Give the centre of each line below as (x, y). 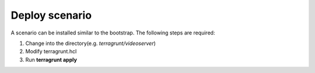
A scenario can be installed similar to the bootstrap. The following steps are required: (113, 33)
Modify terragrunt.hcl (51, 51)
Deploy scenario (51, 15)
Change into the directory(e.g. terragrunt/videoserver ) (90, 43)
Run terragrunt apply (51, 60)
